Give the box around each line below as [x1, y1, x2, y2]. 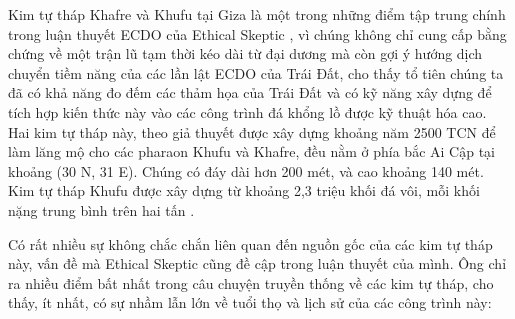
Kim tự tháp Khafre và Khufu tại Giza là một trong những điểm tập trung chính [8, 4, 506, 24]
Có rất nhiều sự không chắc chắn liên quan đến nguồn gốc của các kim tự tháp [8, 233, 493, 254]
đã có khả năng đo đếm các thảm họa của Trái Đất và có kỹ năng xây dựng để [8, 82, 492, 103]
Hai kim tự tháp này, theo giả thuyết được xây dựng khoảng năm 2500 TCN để [8, 121, 496, 142]
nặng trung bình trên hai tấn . [8, 199, 195, 220]
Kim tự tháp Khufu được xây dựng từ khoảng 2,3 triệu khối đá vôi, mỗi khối [8, 180, 480, 201]
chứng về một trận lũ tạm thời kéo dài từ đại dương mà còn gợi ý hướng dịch [8, 43, 483, 64]
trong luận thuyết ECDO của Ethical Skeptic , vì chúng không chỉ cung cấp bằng [8, 23, 507, 44]
